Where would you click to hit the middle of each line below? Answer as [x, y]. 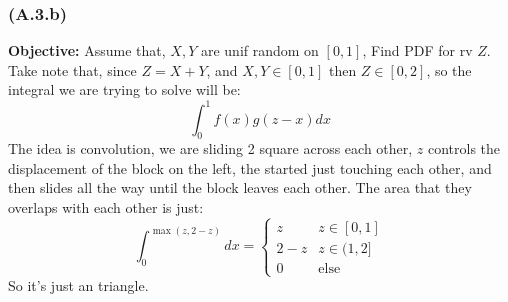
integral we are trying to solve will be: [124, 89]
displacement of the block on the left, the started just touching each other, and [250, 167]
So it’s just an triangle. [78, 285]
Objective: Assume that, [87, 50]
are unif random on [259, 50]
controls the [464, 148]
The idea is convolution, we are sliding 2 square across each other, [210, 148]
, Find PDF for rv [417, 50]
